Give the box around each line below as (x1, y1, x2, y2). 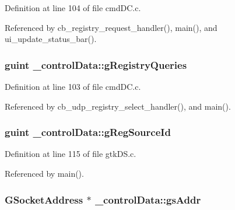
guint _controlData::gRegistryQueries (5, 57, 187, 72)
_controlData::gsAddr (94, 192, 201, 206)
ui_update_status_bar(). (5, 33, 97, 45)
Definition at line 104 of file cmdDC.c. (5, 2, 141, 13)
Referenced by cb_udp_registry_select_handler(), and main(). (5, 100, 231, 112)
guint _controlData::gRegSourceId (5, 125, 171, 139)
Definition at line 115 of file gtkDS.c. (5, 148, 136, 160)
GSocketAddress (5, 192, 83, 206)
